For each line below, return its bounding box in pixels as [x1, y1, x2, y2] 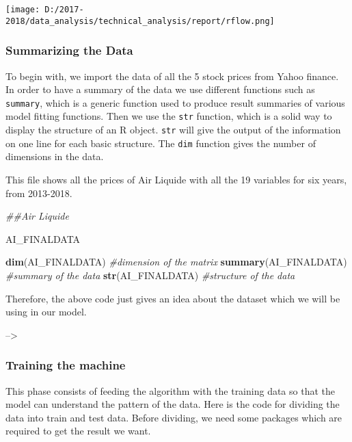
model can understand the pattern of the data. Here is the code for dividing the [5, 397, 340, 411]
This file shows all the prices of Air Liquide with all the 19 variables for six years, [5, 172, 347, 186]
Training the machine [5, 356, 126, 374]
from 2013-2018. [5, 185, 72, 200]
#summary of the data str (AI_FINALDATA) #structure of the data [5, 268, 295, 282]
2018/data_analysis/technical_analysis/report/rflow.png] [5, 16, 275, 26]
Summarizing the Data [5, 42, 133, 59]
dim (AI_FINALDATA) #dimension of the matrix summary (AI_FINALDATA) [5, 255, 347, 269]
